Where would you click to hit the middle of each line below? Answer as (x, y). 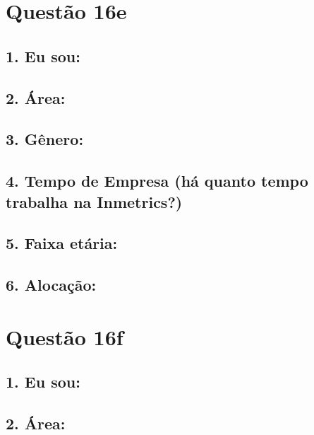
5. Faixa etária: (62, 243)
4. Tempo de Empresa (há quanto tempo (157, 181)
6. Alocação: (51, 285)
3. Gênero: (45, 139)
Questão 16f (65, 336)
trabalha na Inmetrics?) (94, 201)
